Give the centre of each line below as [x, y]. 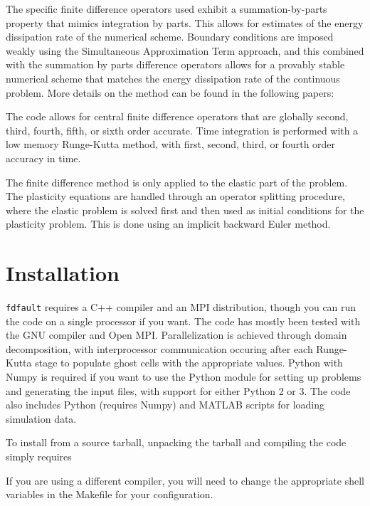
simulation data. [41, 418]
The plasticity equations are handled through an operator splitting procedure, [175, 196]
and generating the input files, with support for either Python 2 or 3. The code [178, 390]
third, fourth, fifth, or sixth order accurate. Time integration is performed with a [182, 130]
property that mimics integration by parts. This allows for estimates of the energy [185, 22]
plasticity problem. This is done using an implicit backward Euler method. [168, 224]
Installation [63, 273]
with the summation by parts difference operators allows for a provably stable [175, 64]
